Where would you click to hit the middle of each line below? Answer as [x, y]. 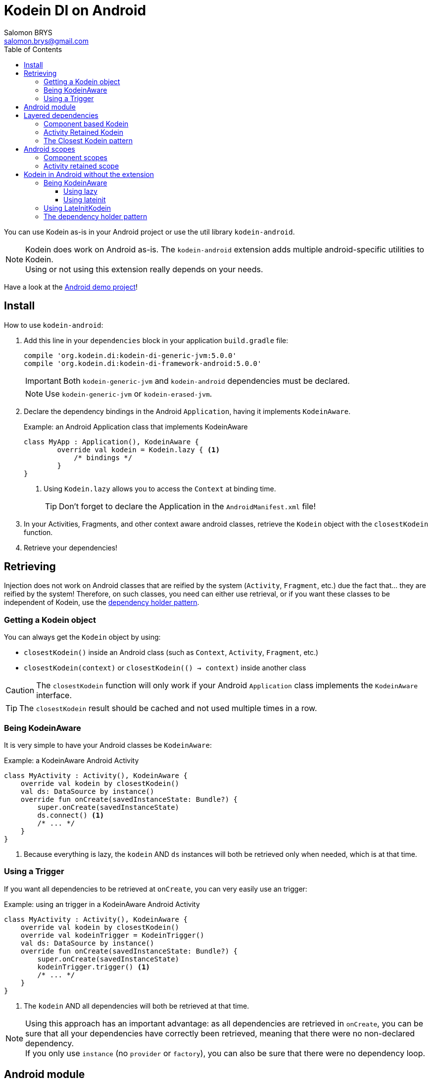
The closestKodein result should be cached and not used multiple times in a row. [168, 708]
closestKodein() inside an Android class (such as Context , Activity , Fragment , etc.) [171, 653]
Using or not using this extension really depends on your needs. [144, 269]
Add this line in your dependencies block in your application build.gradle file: [156, 340]
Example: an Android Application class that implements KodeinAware [136, 426]
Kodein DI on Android [75, 10]
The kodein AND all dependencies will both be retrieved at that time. [137, 1006]
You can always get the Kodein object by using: [82, 637]
